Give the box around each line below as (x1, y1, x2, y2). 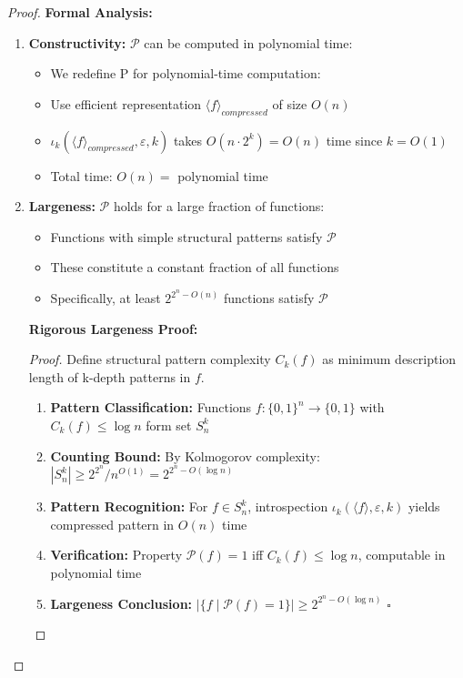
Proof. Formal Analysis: (7, 3, 153, 21)
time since (326, 130, 383, 149)
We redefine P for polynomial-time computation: (50, 64, 321, 83)
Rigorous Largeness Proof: (28, 319, 198, 338)
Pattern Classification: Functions (50, 398, 252, 417)
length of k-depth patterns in (28, 367, 191, 386)
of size (272, 94, 307, 113)
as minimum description (322, 349, 457, 369)
